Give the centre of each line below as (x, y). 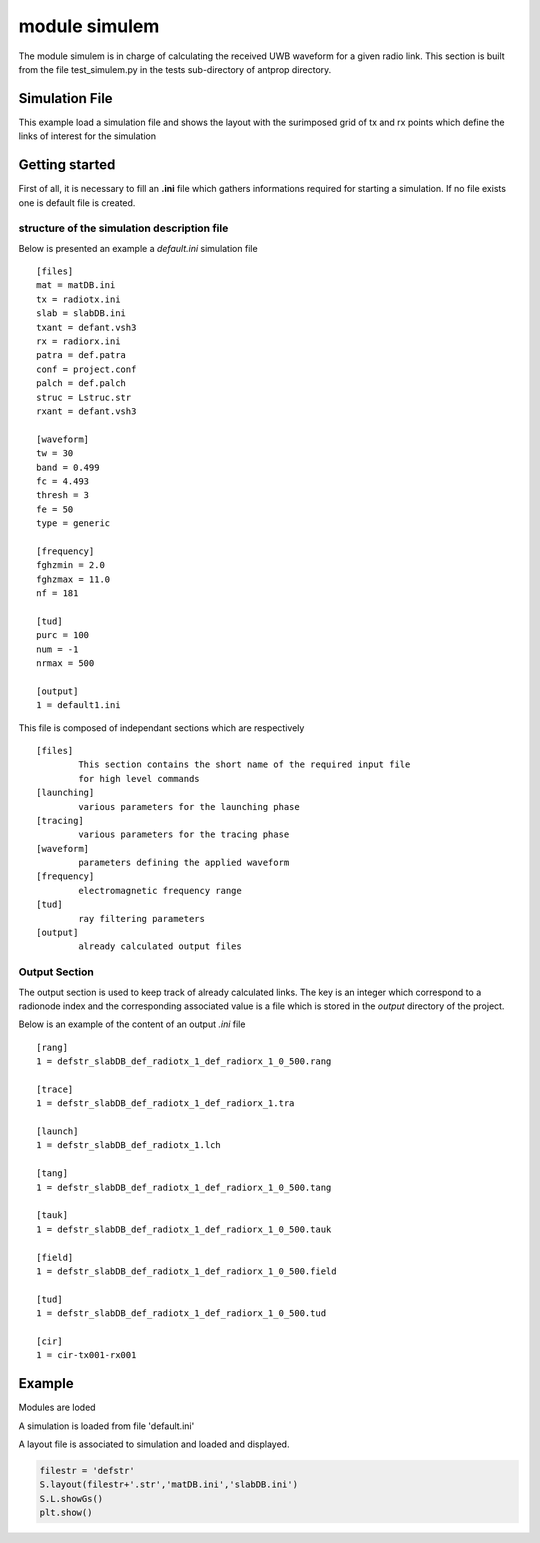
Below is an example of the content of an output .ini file (132, 1024)
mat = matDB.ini (76, 285)
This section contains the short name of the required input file (244, 764)
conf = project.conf (86, 369)
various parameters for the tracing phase (184, 834)
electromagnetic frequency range (160, 890)
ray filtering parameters (141, 918)
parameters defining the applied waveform (184, 863)
